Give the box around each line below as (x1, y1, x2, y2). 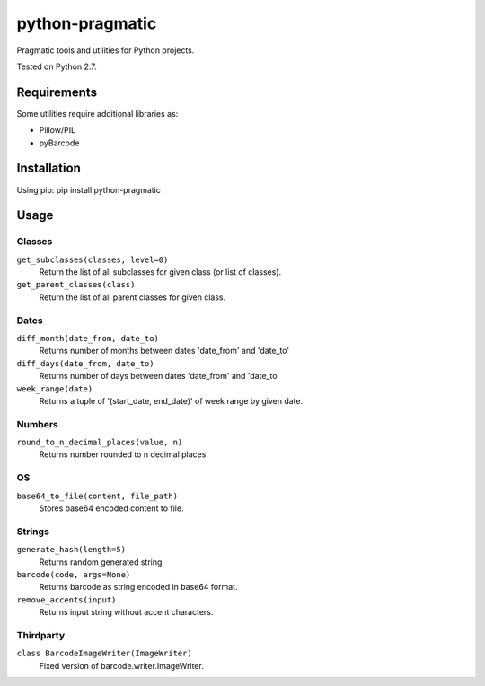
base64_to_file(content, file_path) (16, 490, 179, 501)
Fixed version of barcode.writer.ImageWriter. (39, 660, 204, 671)
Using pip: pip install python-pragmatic (16, 184, 161, 195)
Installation (16, 161, 81, 176)
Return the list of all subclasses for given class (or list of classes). (39, 267, 282, 277)
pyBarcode (39, 137, 80, 148)
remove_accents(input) (16, 594, 117, 605)
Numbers (16, 418, 58, 430)
